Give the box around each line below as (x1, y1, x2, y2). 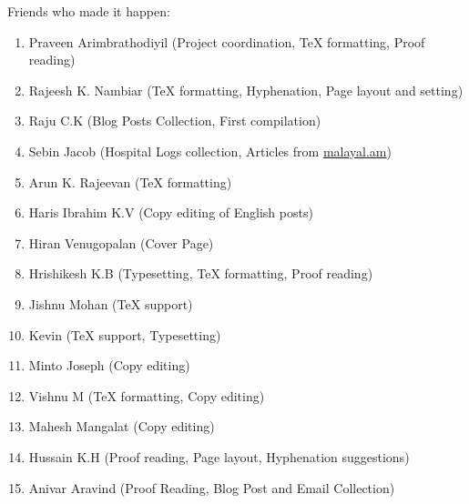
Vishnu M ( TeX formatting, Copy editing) (28, 386, 265, 405)
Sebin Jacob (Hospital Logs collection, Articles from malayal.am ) (28, 141, 392, 160)
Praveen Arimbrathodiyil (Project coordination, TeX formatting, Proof (28, 32, 425, 51)
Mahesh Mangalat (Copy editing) (28, 417, 215, 436)
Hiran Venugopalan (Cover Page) (28, 233, 214, 252)
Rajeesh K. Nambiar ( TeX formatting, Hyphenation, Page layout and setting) (28, 80, 464, 99)
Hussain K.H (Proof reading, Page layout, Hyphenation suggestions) (28, 447, 410, 466)
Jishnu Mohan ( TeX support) (28, 294, 193, 313)
